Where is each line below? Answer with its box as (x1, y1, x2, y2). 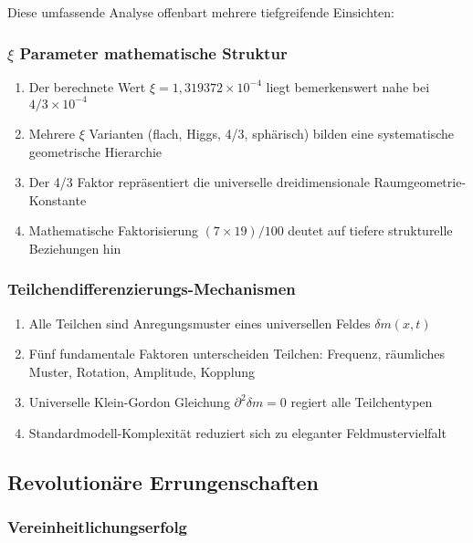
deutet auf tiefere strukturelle (288, 221, 453, 240)
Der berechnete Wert (28, 77, 146, 96)
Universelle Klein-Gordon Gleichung (28, 392, 230, 412)
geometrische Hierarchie (28, 141, 163, 161)
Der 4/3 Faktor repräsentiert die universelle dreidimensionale (28, 172, 370, 192)
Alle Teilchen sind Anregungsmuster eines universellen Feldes (28, 313, 371, 332)
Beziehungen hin (28, 238, 121, 257)
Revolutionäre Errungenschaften (7, 468, 320, 496)
